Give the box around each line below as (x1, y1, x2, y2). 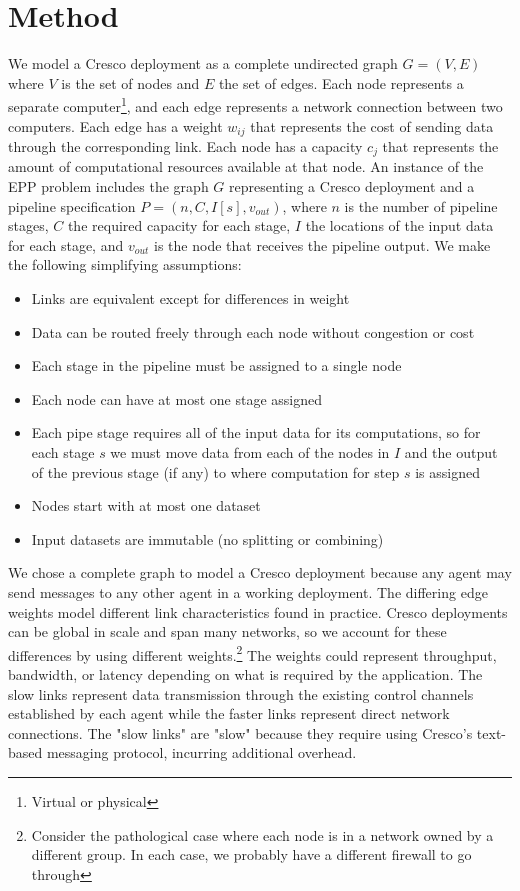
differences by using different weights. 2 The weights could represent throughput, (8, 641, 497, 665)
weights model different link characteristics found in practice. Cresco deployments (8, 601, 508, 622)
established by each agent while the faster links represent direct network (8, 703, 450, 724)
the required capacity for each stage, (67, 215, 291, 236)
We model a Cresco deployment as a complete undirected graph (8, 53, 398, 74)
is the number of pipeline (344, 195, 498, 216)
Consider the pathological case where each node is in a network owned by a (31, 824, 494, 845)
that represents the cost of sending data (250, 115, 494, 136)
